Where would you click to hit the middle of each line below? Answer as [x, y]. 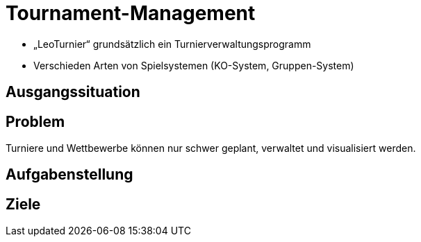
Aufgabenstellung [69, 175]
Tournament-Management [131, 13]
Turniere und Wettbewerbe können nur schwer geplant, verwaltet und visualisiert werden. [211, 148]
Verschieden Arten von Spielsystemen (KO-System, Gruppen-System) [194, 65]
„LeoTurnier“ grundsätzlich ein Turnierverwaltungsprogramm [172, 44]
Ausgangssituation [73, 92]
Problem [35, 121]
